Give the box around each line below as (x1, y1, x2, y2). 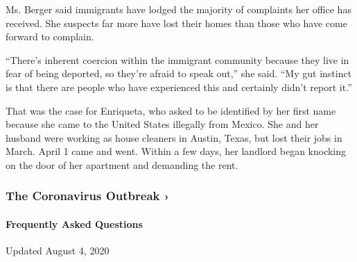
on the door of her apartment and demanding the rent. (6, 157, 238, 172)
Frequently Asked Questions (6, 216, 143, 231)
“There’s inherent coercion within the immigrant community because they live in (6, 52, 349, 67)
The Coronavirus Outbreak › (6, 187, 170, 204)
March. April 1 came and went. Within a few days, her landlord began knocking (6, 144, 347, 158)
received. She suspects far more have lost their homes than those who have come (6, 15, 347, 30)
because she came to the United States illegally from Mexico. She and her (6, 117, 319, 131)
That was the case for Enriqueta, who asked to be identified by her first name (6, 103, 336, 117)
